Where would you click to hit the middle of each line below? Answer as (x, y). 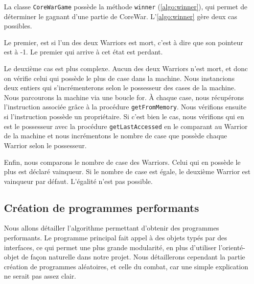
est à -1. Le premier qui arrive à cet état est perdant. (83, 52)
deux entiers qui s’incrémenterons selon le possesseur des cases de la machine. (120, 88)
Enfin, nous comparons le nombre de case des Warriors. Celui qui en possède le (122, 162)
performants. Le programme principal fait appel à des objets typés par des (115, 238)
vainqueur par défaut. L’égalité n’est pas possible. (78, 181)
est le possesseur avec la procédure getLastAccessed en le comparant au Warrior (126, 126)
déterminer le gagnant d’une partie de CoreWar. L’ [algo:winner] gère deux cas (121, 16)
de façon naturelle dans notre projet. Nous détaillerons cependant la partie (133, 257)
